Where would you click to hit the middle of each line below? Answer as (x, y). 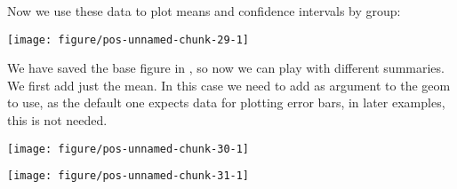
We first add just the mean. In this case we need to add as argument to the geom (229, 85)
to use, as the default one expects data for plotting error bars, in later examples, (226, 102)
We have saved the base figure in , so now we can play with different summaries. (226, 68)
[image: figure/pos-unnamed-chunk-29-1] (128, 39)
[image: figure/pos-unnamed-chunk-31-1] (128, 176)
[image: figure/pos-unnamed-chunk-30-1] (128, 149)
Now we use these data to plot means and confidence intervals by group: (204, 11)
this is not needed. (57, 120)
